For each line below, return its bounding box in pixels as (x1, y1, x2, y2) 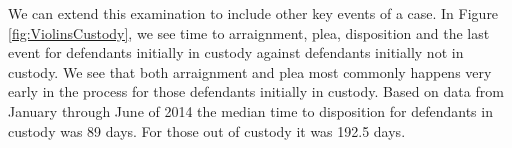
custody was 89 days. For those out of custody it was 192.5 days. (8, 120, 406, 141)
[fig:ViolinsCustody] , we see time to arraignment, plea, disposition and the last (8, 22, 490, 43)
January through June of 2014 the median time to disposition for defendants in (8, 100, 493, 121)
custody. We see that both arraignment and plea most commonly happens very (8, 61, 492, 82)
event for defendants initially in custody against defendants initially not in (8, 42, 464, 63)
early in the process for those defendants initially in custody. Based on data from (8, 81, 504, 102)
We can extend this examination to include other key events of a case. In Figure (8, 3, 499, 23)
